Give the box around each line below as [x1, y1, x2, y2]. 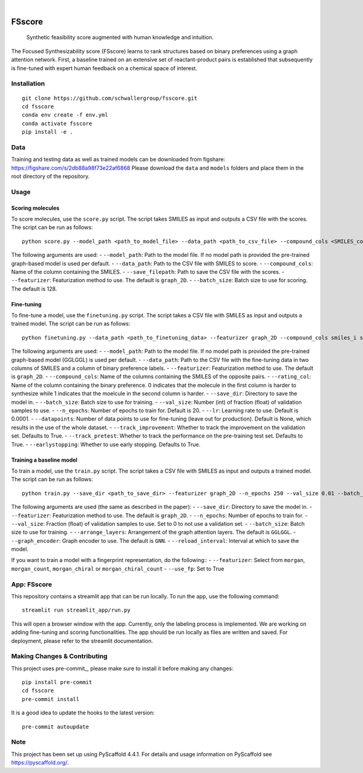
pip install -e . [22, 129, 73, 135]
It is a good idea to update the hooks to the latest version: [11, 709, 155, 716]
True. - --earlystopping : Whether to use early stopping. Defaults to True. [11, 441, 201, 448]
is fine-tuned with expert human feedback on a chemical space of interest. [11, 64, 198, 72]
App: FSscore [11, 580, 53, 589]
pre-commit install [22, 696, 80, 702]
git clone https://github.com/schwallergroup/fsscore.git [22, 94, 198, 102]
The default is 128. [11, 285, 57, 293]
